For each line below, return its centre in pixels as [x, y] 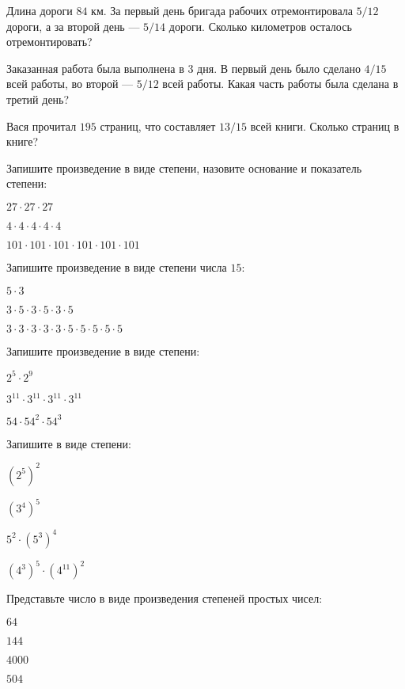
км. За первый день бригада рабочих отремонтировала [222, 10]
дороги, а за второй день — [73, 26]
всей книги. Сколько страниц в [325, 126]
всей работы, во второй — [70, 84]
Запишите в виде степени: [69, 443]
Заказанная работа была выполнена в [95, 68]
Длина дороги [40, 10]
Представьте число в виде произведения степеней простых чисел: [165, 598]
